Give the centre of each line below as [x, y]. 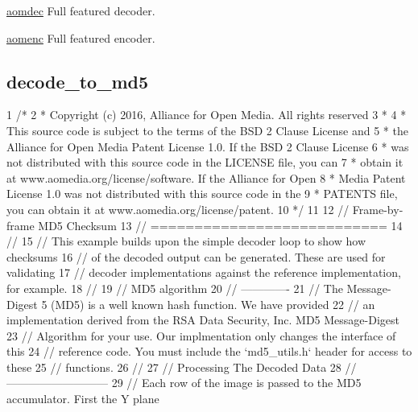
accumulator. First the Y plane [83, 399]
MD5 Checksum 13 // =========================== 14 [220, 225]
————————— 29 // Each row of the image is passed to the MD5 [184, 383]
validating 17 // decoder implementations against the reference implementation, [204, 272]
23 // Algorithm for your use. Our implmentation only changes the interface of [201, 335]
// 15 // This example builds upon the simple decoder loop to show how [186, 241]
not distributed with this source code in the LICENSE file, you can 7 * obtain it [205, 162]
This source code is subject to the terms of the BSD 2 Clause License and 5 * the [207, 130]
